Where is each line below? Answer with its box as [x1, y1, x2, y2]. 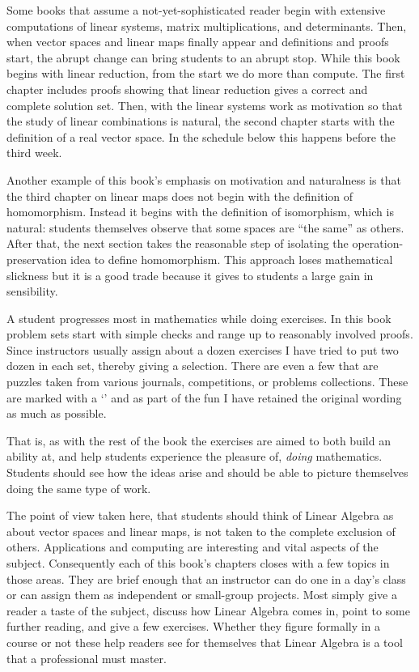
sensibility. [6, 283, 58, 300]
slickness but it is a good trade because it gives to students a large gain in [6, 266, 374, 283]
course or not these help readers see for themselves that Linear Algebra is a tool [6, 633, 403, 650]
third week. [6, 144, 62, 161]
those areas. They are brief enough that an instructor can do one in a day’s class [6, 570, 406, 587]
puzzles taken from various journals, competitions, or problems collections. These [6, 373, 408, 390]
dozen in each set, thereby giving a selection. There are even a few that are [6, 357, 379, 374]
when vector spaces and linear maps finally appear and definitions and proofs [6, 33, 389, 50]
